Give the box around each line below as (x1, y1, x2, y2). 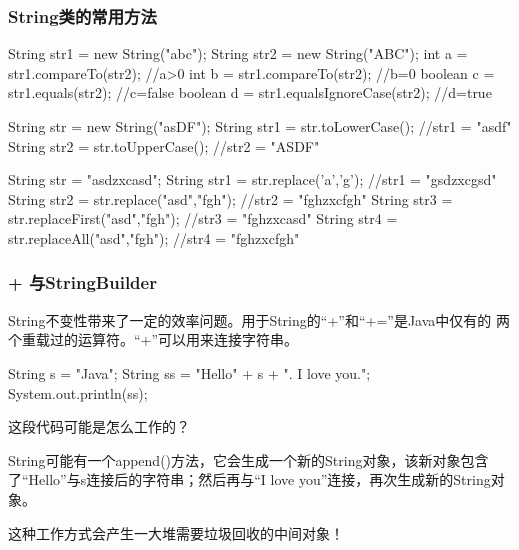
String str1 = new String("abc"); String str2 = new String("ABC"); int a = (8, 43, 468, 64)
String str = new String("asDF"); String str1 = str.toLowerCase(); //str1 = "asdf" (8, 116, 512, 136)
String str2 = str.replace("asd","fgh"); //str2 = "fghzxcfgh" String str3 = (8, 188, 453, 209)
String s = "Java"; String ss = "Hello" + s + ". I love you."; (8, 362, 371, 383)
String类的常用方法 (8, 3, 157, 28)
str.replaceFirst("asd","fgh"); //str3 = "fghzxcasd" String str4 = (8, 208, 398, 229)
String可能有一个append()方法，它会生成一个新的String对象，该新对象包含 (8, 449, 489, 470)
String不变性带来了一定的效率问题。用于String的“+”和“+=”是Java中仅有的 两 (8, 309, 510, 330)
